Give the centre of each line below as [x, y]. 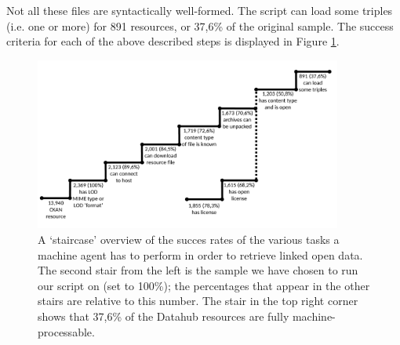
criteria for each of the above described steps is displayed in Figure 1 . [173, 41]
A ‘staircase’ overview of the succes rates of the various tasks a [189, 240]
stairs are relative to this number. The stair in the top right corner [198, 301]
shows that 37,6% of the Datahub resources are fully [164, 316]
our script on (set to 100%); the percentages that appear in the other [204, 285]
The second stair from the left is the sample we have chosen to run [198, 270]
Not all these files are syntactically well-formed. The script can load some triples [200, 10]
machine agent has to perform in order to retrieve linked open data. [200, 254]
